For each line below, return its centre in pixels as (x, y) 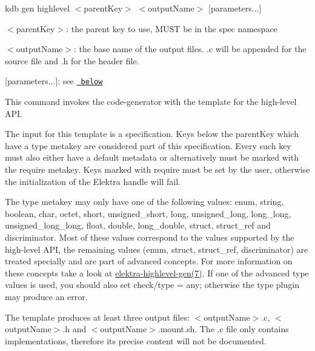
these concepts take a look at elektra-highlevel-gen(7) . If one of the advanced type (157, 272)
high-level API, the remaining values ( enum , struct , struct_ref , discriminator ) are (157, 249)
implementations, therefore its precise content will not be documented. (136, 340)
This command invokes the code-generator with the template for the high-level (151, 102)
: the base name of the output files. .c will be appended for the (190, 49)
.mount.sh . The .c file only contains (223, 329)
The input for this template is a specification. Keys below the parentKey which (152, 134)
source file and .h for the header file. (72, 60)
